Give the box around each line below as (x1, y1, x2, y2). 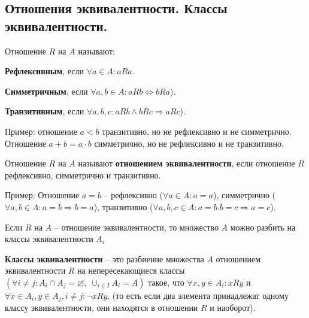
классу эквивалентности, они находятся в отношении (5, 301, 198, 314)
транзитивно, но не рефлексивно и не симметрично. (102, 125, 292, 137)
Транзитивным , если (5, 105, 84, 117)
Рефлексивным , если (5, 65, 84, 77)
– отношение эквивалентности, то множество (54, 220, 219, 233)
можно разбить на (230, 220, 296, 233)
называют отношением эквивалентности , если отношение (78, 157, 295, 169)
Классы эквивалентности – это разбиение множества (5, 252, 204, 265)
